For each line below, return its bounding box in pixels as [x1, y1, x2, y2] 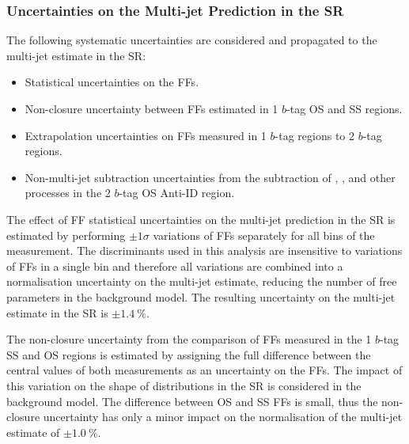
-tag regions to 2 [275, 127, 354, 143]
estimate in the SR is [6, 304, 108, 321]
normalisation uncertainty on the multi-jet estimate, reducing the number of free [6, 273, 397, 290]
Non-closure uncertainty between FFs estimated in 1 [25, 101, 278, 116]
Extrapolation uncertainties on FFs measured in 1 [25, 127, 267, 143]
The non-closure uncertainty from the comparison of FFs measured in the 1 [6, 331, 372, 347]
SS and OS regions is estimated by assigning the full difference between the [6, 346, 371, 362]
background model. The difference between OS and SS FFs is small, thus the [6, 393, 378, 409]
